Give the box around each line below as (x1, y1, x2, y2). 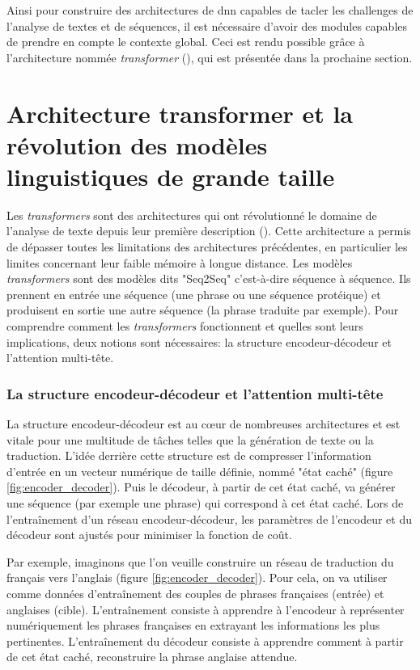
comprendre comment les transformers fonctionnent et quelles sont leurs (6, 318, 363, 335)
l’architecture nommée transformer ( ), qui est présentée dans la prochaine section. (6, 48, 413, 65)
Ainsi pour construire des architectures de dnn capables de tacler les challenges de (6, 2, 414, 18)
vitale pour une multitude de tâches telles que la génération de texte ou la (6, 431, 374, 448)
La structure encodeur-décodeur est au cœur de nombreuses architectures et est (6, 415, 401, 432)
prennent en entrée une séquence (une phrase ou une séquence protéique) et (6, 285, 381, 302)
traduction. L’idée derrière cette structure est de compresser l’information (6, 447, 371, 464)
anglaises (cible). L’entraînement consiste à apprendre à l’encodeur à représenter (6, 600, 405, 617)
